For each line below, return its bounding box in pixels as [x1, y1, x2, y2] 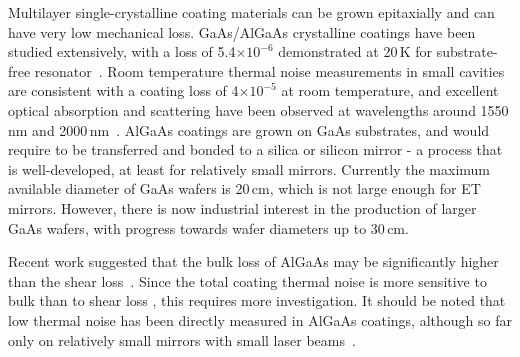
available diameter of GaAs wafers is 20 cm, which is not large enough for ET [8, 178, 481, 199]
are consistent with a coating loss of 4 [8, 80, 239, 101]
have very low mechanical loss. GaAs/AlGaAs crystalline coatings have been [8, 21, 476, 42]
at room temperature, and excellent [281, 80, 499, 101]
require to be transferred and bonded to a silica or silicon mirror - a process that [8, 139, 503, 160]
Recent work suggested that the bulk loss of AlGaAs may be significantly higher [8, 251, 499, 272]
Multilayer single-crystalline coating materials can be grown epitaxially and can [8, 2, 495, 22]
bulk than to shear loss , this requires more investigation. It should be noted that [8, 290, 506, 311]
